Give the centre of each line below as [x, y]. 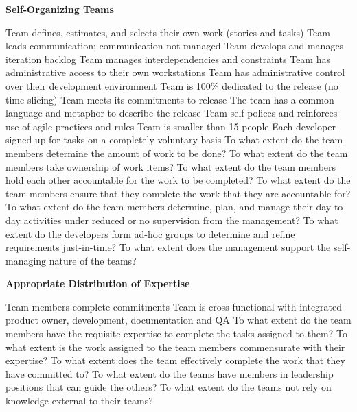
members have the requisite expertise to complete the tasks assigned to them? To [176, 334]
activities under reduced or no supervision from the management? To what [181, 220]
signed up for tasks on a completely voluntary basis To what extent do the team [174, 140]
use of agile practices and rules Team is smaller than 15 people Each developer [171, 126]
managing [26, 260]
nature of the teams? [93, 260]
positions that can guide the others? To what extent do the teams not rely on [169, 387]
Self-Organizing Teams [60, 9]
